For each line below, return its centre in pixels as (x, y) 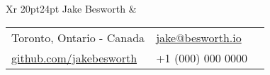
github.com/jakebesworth (74, 57)
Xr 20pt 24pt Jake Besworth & (71, 8)
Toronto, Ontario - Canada (78, 37)
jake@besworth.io (199, 37)
